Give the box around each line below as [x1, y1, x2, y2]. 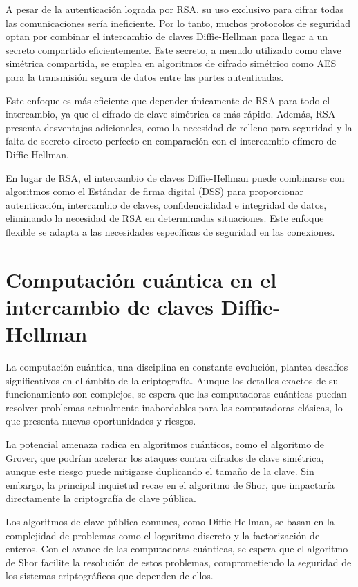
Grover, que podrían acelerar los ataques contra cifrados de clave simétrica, [6, 450, 324, 465]
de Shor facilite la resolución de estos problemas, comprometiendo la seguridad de [6, 555, 352, 569]
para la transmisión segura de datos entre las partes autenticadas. [6, 69, 284, 84]
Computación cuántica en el [6, 265, 277, 293]
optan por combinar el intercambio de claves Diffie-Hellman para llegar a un [6, 29, 328, 44]
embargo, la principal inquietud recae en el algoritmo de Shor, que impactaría [6, 477, 335, 492]
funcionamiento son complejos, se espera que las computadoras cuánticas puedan [6, 386, 347, 401]
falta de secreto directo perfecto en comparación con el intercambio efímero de [6, 133, 337, 148]
